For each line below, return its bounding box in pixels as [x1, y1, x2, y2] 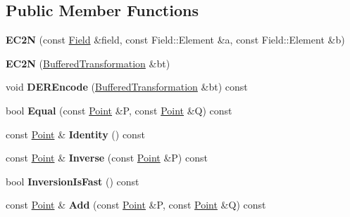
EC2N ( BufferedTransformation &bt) [6, 55, 170, 70]
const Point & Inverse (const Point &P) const [6, 150, 208, 165]
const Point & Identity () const [6, 126, 145, 141]
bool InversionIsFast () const [6, 173, 139, 188]
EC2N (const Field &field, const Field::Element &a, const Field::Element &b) [6, 32, 345, 47]
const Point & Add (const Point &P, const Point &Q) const [6, 197, 266, 212]
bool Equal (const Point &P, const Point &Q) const [6, 103, 232, 117]
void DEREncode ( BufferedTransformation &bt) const [6, 79, 248, 94]
